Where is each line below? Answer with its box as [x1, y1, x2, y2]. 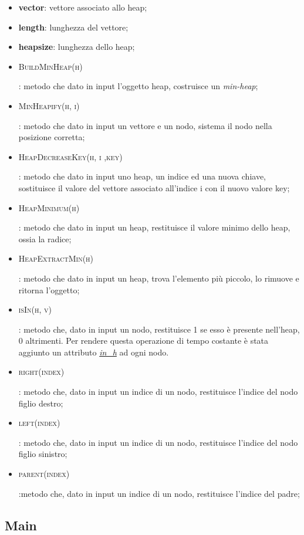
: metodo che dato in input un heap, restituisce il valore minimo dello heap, [18, 221, 291, 233]
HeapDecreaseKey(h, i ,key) [18, 150, 123, 162]
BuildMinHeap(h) [18, 60, 83, 72]
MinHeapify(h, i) [18, 99, 80, 111]
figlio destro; [18, 397, 63, 409]
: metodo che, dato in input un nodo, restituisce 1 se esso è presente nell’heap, [18, 323, 300, 335]
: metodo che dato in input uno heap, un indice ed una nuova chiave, [18, 170, 266, 182]
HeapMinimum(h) [18, 201, 80, 214]
